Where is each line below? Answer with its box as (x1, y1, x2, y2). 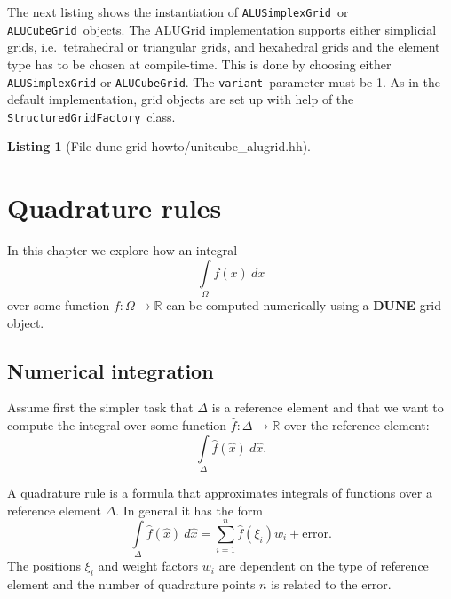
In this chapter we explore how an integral (7, 241, 238, 260)
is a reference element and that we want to (211, 398, 444, 417)
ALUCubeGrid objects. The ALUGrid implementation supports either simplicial (7, 20, 437, 38)
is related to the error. (271, 575, 392, 594)
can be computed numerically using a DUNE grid (166, 296, 441, 315)
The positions (7, 556, 81, 575)
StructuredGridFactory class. (7, 107, 176, 125)
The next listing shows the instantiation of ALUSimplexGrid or (7, 3, 349, 20)
